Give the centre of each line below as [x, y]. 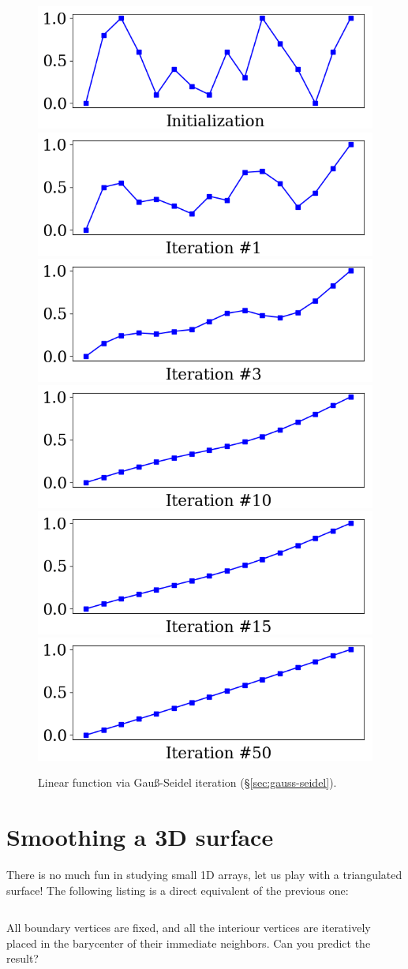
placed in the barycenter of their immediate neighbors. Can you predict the [189, 943]
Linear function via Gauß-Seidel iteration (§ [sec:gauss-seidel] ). [187, 782]
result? [22, 958]
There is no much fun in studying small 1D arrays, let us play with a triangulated [204, 874]
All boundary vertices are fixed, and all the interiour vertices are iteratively [189, 928]
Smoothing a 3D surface [140, 837]
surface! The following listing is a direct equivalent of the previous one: [178, 890]
